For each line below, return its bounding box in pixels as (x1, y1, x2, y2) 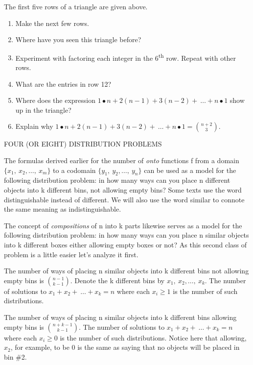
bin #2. (4, 351, 27, 362)
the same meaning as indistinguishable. (4, 204, 121, 214)
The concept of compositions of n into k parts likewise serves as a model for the (4, 220, 242, 230)
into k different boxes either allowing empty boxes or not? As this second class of (4, 239, 247, 249)
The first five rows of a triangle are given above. (4, 1, 148, 11)
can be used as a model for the (144, 165, 236, 175)
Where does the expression (15, 95, 96, 105)
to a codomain (53, 165, 96, 175)
